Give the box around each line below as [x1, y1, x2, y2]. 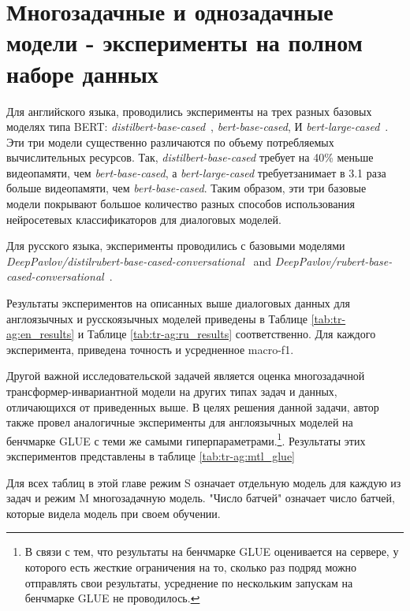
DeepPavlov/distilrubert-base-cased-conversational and [6, 252, 272, 269]
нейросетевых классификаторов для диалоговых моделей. [6, 210, 281, 227]
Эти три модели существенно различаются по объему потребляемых [6, 133, 334, 150]
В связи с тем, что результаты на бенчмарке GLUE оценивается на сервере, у [24, 543, 399, 560]
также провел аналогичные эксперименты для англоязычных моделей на [6, 414, 353, 430]
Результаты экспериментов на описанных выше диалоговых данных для [6, 295, 351, 311]
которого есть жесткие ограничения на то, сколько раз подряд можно [24, 559, 357, 575]
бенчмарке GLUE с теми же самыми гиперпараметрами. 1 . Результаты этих [6, 430, 366, 449]
